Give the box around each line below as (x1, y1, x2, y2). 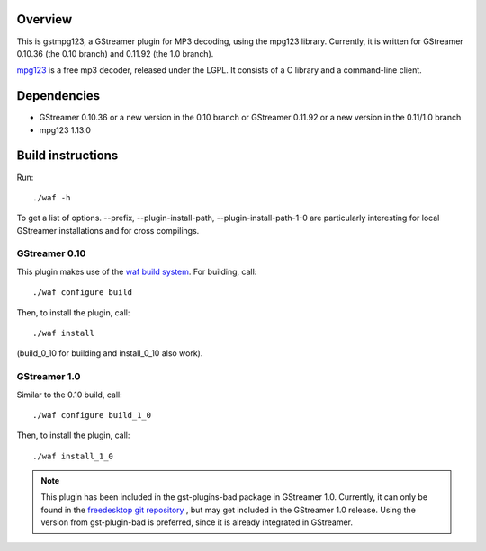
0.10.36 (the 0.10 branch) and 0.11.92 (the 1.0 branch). (16, 48, 214, 58)
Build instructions (16, 148, 119, 164)
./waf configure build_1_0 (32, 410, 152, 420)
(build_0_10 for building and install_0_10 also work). (16, 348, 203, 359)
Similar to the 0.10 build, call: (16, 389, 122, 400)
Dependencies (16, 88, 101, 103)
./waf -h (32, 192, 71, 202)
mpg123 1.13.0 (39, 124, 92, 135)
